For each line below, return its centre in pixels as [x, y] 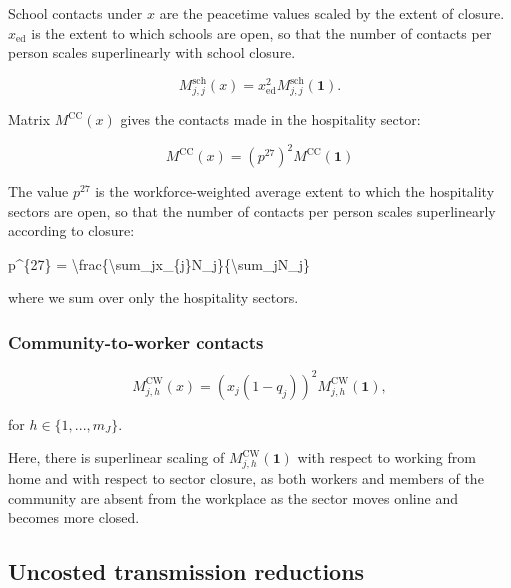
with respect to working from [386, 457]
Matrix [29, 119]
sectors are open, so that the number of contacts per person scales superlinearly [252, 210]
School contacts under [75, 13]
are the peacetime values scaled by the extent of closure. [332, 13]
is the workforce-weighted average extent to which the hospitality [295, 191]
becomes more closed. [74, 517]
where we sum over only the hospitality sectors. [153, 297]
